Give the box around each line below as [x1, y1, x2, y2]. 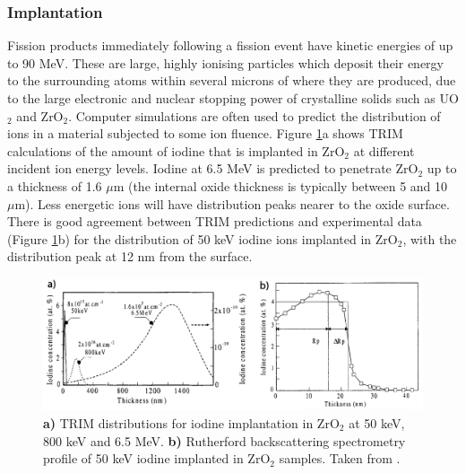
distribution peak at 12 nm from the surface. [7, 247, 253, 266]
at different [353, 141, 415, 160]
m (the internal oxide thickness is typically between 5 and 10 [113, 176, 448, 195]
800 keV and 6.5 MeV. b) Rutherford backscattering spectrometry [43, 431, 406, 450]
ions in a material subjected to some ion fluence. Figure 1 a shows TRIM [7, 124, 403, 143]
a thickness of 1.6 [7, 176, 102, 195]
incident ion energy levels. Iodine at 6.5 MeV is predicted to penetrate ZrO [7, 159, 419, 178]
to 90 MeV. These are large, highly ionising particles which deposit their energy [7, 53, 444, 72]
